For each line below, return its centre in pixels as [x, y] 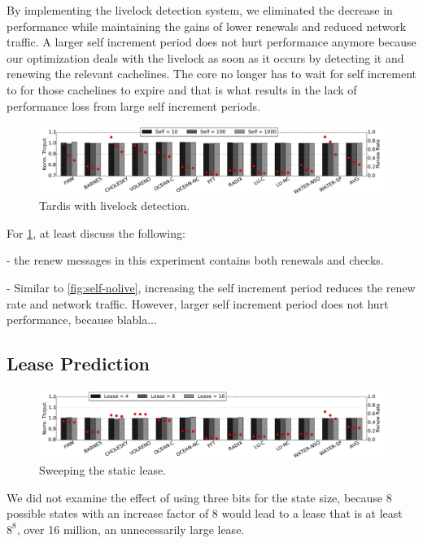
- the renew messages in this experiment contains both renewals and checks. [195, 260]
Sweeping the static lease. [103, 470]
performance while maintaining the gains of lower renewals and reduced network [207, 26]
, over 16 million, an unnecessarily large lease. [131, 529]
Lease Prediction [78, 363]
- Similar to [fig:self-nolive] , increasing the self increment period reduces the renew [211, 287]
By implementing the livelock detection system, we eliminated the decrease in [200, 10]
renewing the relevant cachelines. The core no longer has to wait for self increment [212, 74]
